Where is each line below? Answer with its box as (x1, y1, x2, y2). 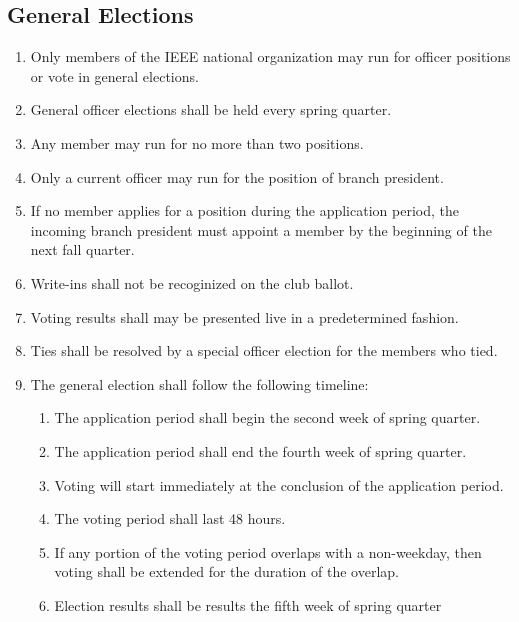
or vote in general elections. (30, 65, 199, 86)
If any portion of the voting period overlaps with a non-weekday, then (54, 541, 482, 562)
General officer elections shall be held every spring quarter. (30, 99, 392, 120)
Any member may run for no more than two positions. (30, 132, 364, 153)
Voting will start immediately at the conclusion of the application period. (54, 474, 504, 495)
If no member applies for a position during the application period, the (30, 200, 459, 221)
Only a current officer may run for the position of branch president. (30, 166, 444, 187)
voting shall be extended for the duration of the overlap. (54, 561, 399, 582)
